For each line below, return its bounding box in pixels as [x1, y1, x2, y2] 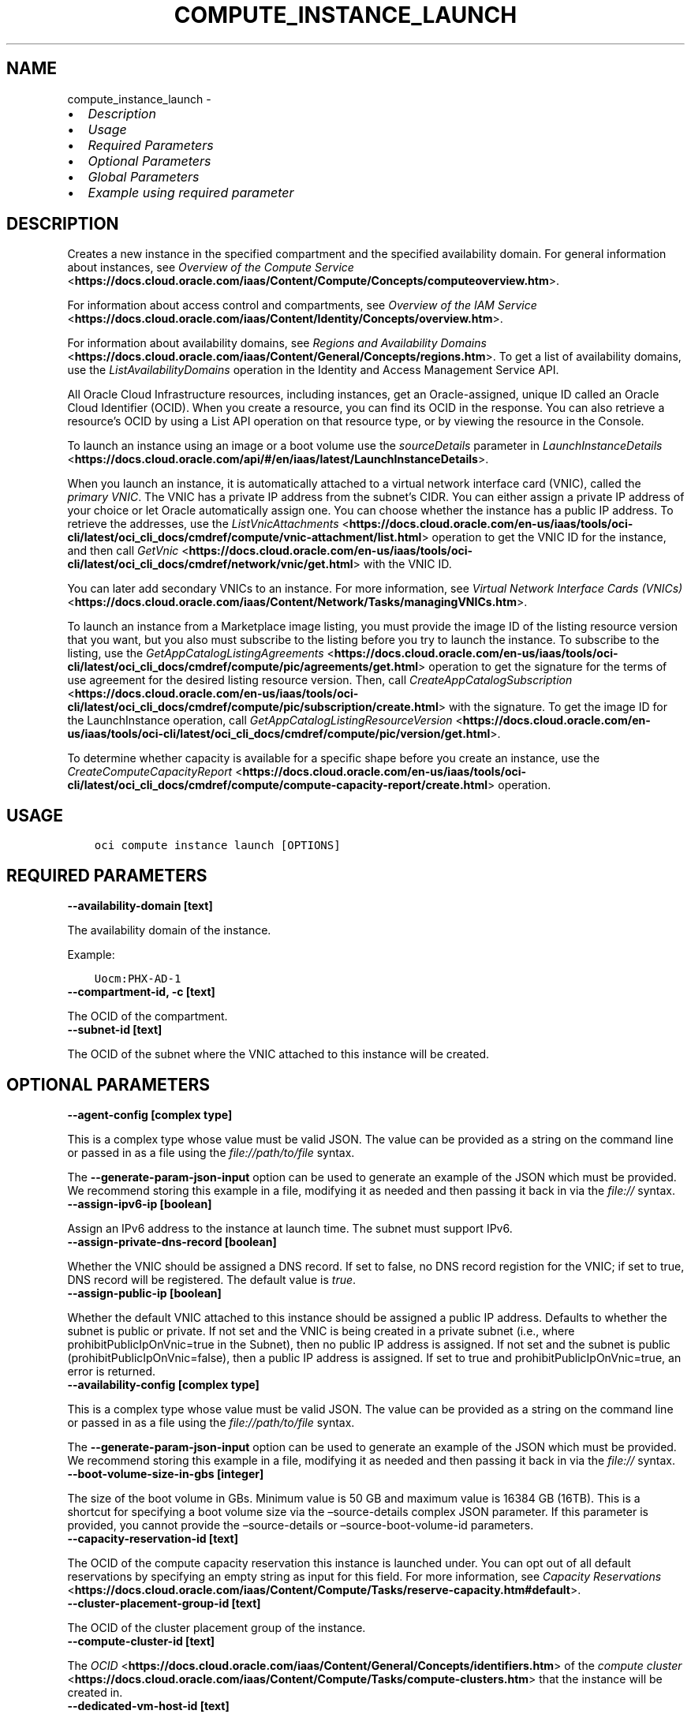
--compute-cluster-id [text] [67, 1634, 215, 1648]
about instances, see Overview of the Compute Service [67, 260, 354, 275]
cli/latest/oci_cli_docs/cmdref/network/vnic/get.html [67, 557, 353, 571]
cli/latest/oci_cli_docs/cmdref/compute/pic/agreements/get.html [67, 660, 419, 674]
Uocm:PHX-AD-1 [94, 972, 181, 986]
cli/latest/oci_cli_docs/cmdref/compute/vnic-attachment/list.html [67, 530, 422, 545]
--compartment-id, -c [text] [67, 985, 215, 999]
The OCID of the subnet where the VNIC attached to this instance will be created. [67, 1047, 490, 1061]
